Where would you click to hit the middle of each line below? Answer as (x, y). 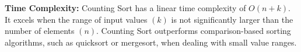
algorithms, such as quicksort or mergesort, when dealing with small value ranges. (151, 42)
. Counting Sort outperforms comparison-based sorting (194, 31)
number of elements (40, 31)
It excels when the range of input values (76, 19)
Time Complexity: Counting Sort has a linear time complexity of (125, 8)
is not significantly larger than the (232, 19)
